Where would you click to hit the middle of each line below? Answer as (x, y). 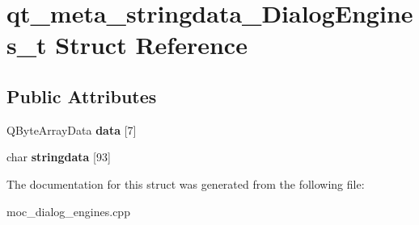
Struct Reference (151, 45)
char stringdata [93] (59, 157)
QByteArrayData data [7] (72, 129)
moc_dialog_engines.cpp (68, 211)
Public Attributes (82, 96)
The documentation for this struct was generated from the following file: (186, 183)
